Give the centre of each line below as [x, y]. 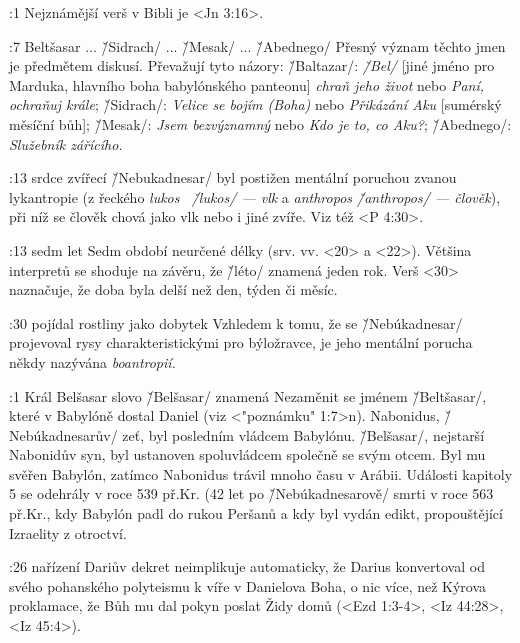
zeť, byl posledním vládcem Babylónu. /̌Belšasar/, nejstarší [303, 434]
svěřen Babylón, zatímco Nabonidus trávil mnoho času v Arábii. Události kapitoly [261, 473]
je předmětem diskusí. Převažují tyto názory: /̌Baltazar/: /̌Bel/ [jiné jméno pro [252, 65]
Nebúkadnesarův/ [63, 434]
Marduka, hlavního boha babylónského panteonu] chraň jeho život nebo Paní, [247, 84]
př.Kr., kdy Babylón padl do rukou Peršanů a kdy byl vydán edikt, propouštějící [256, 513]
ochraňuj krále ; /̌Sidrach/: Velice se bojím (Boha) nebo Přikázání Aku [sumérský [255, 104]
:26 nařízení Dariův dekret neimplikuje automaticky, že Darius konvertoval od [247, 566]
